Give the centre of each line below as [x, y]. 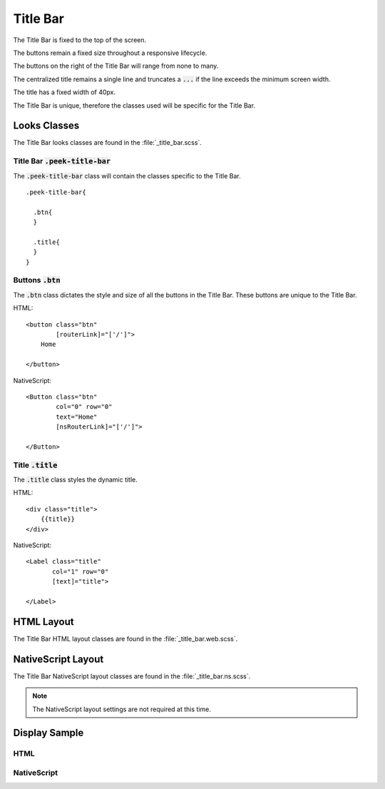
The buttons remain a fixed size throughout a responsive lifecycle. [110, 53]
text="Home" [77, 417]
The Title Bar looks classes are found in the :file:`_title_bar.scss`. [108, 143]
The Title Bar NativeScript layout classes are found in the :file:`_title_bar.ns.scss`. [132, 676]
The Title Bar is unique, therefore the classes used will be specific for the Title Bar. [134, 105]
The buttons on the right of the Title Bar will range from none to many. [116, 66]
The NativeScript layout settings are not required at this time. [122, 709]
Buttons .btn [37, 280]
